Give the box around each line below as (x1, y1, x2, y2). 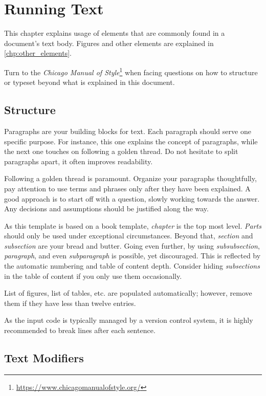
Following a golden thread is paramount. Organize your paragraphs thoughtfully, (4, 173, 257, 184)
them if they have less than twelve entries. (4, 297, 136, 308)
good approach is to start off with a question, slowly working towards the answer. (4, 193, 260, 204)
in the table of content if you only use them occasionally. (4, 270, 182, 281)
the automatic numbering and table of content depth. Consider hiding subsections (4, 260, 260, 271)
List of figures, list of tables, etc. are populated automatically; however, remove (4, 288, 252, 298)
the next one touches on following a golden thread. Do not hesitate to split (4, 146, 238, 157)
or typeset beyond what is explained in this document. (4, 77, 175, 87)
